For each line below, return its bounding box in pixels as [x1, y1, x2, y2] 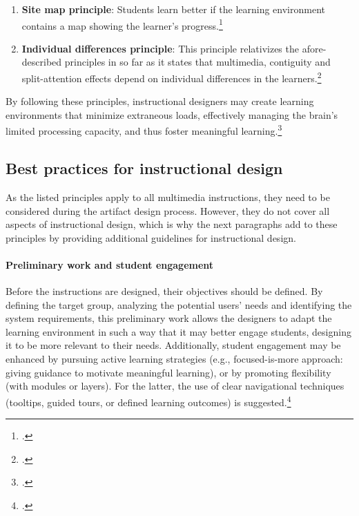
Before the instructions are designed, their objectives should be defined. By [6, 284, 323, 298]
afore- [302, 41, 327, 55]
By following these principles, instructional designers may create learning [6, 94, 314, 108]
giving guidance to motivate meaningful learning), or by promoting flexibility [6, 365, 331, 379]
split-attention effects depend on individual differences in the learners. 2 [21, 69, 322, 85]
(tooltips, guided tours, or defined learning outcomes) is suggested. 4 [6, 392, 291, 409]
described [21, 55, 62, 69]
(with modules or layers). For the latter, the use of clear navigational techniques [6, 379, 345, 393]
